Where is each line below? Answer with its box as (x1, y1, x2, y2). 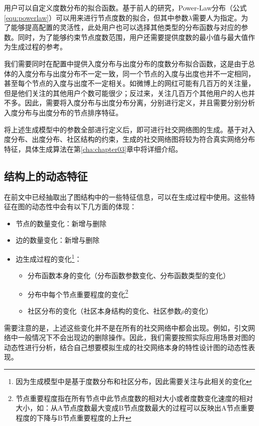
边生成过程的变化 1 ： (15, 252, 82, 264)
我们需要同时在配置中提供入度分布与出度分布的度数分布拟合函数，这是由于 (4, 58, 248, 68)
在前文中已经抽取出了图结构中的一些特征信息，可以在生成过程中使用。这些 (4, 191, 248, 202)
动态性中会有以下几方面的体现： (31, 201, 136, 212)
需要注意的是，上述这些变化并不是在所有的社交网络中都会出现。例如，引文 (4, 322, 248, 333)
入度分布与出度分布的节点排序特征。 (4, 107, 123, 117)
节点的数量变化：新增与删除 (15, 218, 107, 228)
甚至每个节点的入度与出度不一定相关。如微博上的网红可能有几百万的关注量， (4, 78, 255, 88)
